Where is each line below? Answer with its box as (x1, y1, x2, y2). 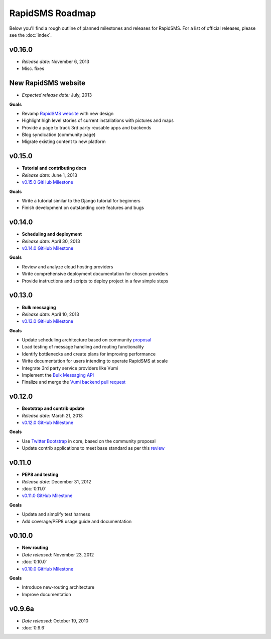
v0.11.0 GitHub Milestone (22, 492, 73, 499)
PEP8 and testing (22, 471, 59, 478)
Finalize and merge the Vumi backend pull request (22, 379, 126, 385)
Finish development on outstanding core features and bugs (22, 204, 144, 211)
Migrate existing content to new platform (22, 138, 106, 145)
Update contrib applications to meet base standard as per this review (22, 445, 165, 451)
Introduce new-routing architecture (22, 584, 95, 590)
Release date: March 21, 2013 (22, 412, 83, 418)
